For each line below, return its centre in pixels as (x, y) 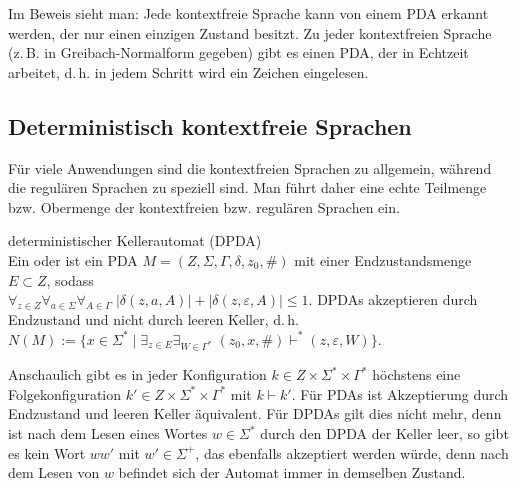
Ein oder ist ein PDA (73, 259)
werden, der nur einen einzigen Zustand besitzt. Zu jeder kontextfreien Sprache (250, 32)
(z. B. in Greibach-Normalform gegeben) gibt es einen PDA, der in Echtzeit (238, 52)
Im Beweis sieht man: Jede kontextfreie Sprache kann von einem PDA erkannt (248, 13)
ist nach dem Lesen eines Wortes (108, 433)
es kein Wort (47, 452)
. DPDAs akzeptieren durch (393, 299)
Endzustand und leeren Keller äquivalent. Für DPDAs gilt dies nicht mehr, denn (255, 413)
